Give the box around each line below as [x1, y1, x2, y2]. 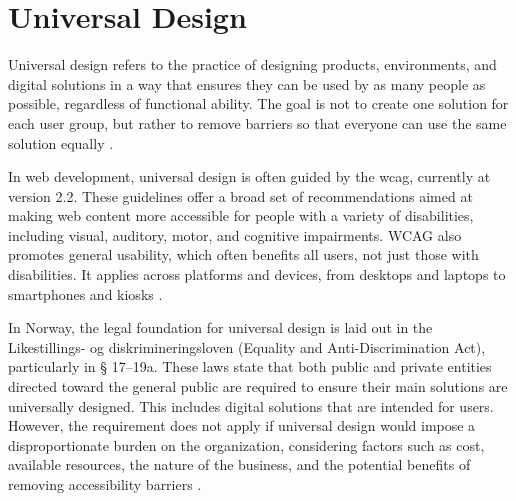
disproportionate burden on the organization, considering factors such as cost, [8, 434, 485, 455]
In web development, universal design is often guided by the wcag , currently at [8, 166, 491, 187]
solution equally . [8, 132, 114, 153]
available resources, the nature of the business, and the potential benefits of [8, 454, 471, 475]
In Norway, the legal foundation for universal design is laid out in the [8, 317, 433, 338]
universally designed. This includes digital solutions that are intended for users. [8, 395, 494, 416]
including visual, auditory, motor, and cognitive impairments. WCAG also [8, 224, 462, 245]
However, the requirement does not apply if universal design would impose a [8, 415, 476, 436]
